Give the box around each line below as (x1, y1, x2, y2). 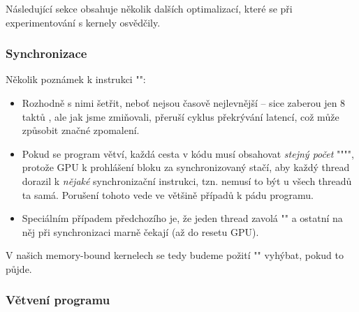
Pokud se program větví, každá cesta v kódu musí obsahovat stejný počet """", (22, 146, 354, 161)
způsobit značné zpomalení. (22, 123, 140, 138)
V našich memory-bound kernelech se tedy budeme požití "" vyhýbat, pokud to (6, 248, 344, 262)
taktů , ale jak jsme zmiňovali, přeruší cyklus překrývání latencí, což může (22, 109, 339, 124)
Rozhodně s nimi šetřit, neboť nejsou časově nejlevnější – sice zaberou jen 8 (22, 96, 346, 110)
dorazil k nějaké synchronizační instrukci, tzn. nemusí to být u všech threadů (22, 173, 352, 188)
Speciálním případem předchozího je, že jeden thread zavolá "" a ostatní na (22, 211, 343, 225)
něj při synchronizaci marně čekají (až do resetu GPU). (22, 224, 259, 239)
